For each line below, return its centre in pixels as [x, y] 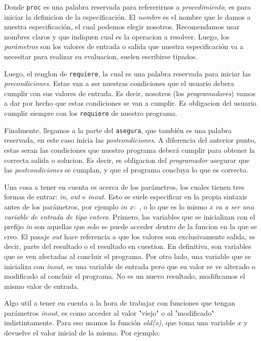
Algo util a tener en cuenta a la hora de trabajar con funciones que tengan [120, 303]
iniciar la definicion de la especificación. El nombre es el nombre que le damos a [127, 16]
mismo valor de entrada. [42, 286]
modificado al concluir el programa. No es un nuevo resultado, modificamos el [125, 276]
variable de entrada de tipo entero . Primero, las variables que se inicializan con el [130, 216]
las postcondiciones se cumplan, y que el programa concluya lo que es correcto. [126, 170]
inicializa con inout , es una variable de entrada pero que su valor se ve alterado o [130, 266]
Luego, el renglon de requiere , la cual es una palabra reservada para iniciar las [127, 73]
